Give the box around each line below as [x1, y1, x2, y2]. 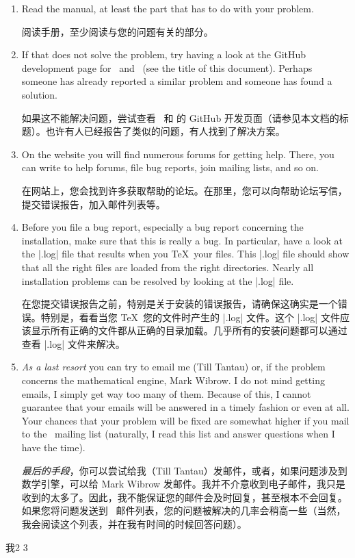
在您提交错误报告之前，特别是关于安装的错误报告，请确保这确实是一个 [21, 296, 338, 311]
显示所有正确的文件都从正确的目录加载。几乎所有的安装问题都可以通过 [31, 323, 347, 338]
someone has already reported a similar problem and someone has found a [21, 74, 332, 88]
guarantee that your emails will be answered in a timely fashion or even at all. [21, 400, 350, 414]
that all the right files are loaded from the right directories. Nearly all [21, 259, 314, 274]
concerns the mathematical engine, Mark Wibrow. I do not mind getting [21, 373, 325, 388]
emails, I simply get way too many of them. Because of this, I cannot [21, 386, 311, 401]
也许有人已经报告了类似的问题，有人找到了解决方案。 [45, 124, 285, 138]
